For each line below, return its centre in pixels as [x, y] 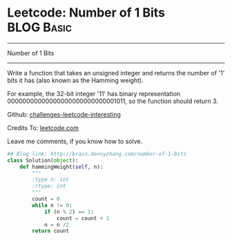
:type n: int [51, 180]
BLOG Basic [40, 27]
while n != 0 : [52, 205]
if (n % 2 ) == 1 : [69, 212]
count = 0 [46, 199]
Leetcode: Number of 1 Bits [86, 13]
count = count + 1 [83, 218]
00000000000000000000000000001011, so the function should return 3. [113, 101]
